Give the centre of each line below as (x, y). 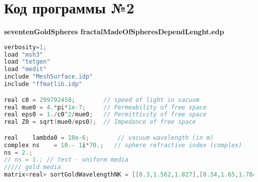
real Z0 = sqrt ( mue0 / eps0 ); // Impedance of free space (100, 122)
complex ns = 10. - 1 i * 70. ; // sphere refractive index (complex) (123, 145)
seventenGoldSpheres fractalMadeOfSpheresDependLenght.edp (114, 32)
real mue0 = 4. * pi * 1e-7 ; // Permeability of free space (105, 107)
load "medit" (25, 69)
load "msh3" (24, 54)
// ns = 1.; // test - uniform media (66, 160)
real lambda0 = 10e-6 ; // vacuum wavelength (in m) (109, 137)
